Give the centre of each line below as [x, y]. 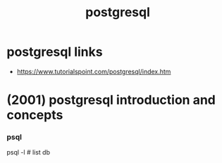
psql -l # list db [29, 152]
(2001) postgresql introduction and [111, 100]
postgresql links [55, 52]
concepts [35, 115]
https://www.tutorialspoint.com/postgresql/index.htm [94, 71]
